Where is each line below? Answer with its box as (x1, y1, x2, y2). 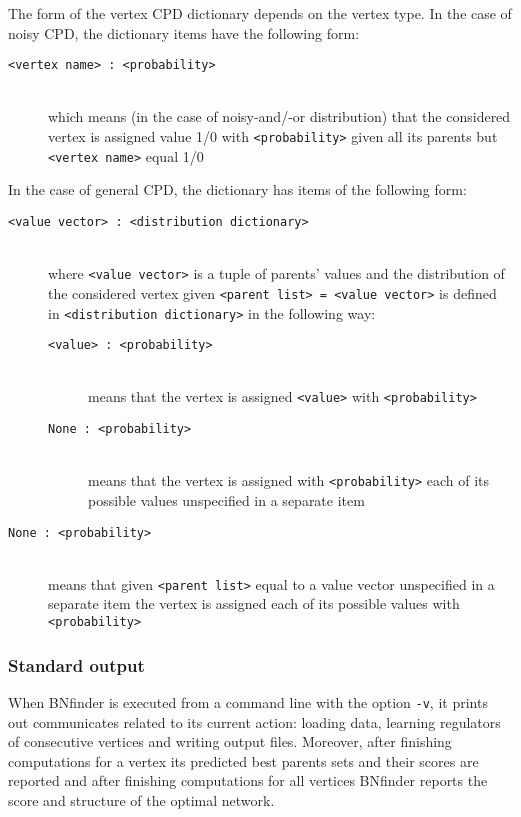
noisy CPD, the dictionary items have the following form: (8, 22, 360, 43)
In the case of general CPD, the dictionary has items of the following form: (8, 179, 467, 200)
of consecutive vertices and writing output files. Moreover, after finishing (8, 731, 452, 752)
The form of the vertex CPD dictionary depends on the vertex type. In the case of (8, 3, 512, 23)
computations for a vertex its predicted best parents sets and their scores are (8, 750, 479, 771)
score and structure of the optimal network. (8, 789, 275, 810)
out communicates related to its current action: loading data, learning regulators (8, 711, 501, 732)
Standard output (8, 652, 145, 677)
